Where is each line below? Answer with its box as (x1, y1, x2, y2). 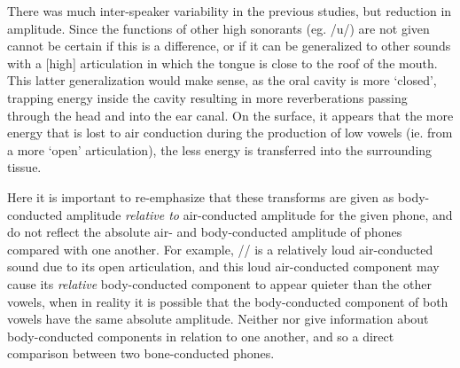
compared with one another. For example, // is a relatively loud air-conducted (7, 239, 433, 258)
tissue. (7, 158, 42, 176)
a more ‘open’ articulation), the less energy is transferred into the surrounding (7, 140, 433, 159)
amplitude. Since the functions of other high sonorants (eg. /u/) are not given (7, 19, 430, 37)
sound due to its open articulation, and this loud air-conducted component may (7, 257, 440, 276)
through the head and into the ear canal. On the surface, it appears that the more (7, 106, 454, 124)
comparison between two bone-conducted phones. (7, 344, 275, 363)
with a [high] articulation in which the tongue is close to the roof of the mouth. (7, 53, 438, 72)
